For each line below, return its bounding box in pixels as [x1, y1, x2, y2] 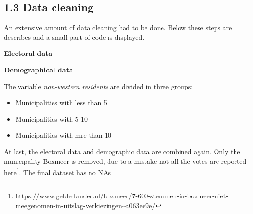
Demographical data [4, 64, 73, 74]
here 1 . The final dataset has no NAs [4, 166, 111, 177]
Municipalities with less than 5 [15, 97, 107, 107]
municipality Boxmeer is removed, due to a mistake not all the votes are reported [4, 156, 247, 166]
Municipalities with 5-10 [15, 113, 88, 124]
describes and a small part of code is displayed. [4, 32, 145, 42]
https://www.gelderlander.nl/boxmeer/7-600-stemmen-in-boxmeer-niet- [15, 191, 228, 201]
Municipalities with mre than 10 [15, 130, 112, 140]
